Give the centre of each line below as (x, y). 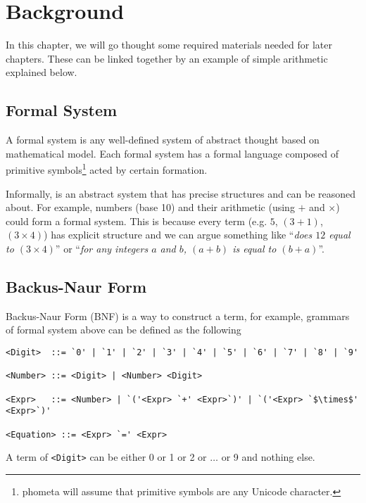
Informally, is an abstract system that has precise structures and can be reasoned (181, 193)
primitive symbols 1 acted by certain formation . (107, 168)
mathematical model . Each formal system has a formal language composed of (172, 153)
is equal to (254, 248)
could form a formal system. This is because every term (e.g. (137, 221)
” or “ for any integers (102, 248)
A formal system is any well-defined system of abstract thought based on (163, 140)
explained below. (42, 72)
